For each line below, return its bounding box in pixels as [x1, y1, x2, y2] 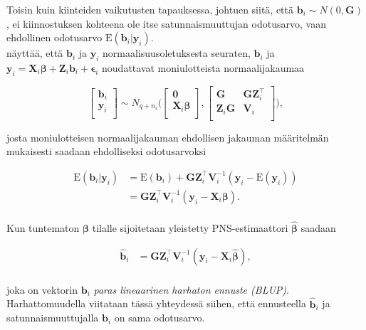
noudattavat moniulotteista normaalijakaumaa [102, 60, 305, 75]
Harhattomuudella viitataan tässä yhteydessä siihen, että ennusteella [6, 296, 306, 311]
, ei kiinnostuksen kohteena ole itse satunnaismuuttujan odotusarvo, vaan [6, 16, 326, 31]
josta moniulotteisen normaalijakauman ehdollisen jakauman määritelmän [6, 129, 329, 144]
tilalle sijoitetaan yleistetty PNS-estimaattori [92, 220, 288, 235]
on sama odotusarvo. [114, 310, 205, 325]
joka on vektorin [6, 282, 78, 297]
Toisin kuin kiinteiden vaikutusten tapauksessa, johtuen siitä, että [6, 2, 294, 16]
